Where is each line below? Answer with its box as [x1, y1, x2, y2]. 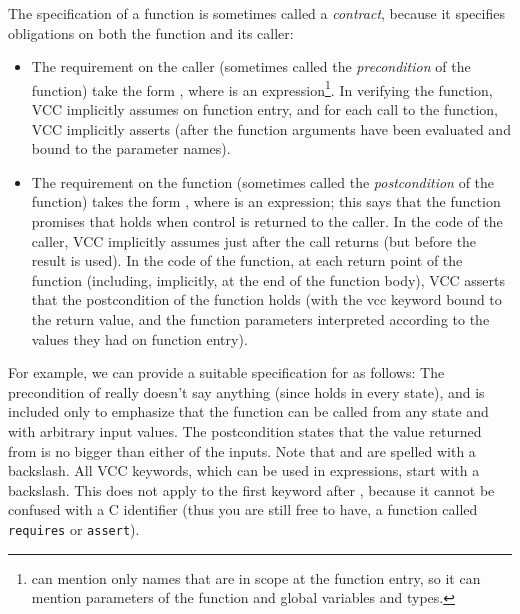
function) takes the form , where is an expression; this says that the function [31, 191, 501, 212]
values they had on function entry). [31, 328, 248, 349]
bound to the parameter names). [31, 138, 231, 159]
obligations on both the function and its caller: [8, 22, 294, 43]
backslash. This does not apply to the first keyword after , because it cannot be [8, 479, 495, 500]
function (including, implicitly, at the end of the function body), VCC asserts [31, 269, 506, 290]
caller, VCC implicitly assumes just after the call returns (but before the [31, 230, 477, 251]
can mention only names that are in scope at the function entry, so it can [31, 567, 481, 588]
